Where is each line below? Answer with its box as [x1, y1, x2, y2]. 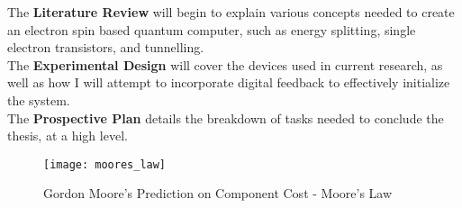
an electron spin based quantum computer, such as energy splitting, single [7, 20, 416, 39]
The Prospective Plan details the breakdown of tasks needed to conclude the [7, 108, 444, 127]
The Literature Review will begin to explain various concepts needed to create [7, 3, 455, 21]
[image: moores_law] [43, 158, 167, 171]
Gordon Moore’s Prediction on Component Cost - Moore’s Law [43, 184, 393, 203]
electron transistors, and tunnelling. [7, 38, 204, 57]
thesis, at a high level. [7, 126, 128, 145]
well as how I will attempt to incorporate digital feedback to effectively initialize [7, 73, 450, 92]
